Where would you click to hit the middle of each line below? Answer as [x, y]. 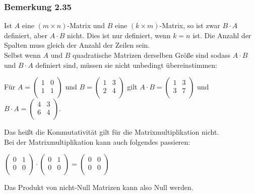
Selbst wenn [22, 55]
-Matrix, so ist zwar [190, 25]
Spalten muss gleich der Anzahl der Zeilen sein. [77, 45]
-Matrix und [86, 25]
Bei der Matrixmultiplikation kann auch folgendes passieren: [97, 141]
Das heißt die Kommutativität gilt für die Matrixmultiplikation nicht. [112, 132]
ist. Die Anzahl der [222, 35]
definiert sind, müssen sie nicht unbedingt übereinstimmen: [126, 65]
